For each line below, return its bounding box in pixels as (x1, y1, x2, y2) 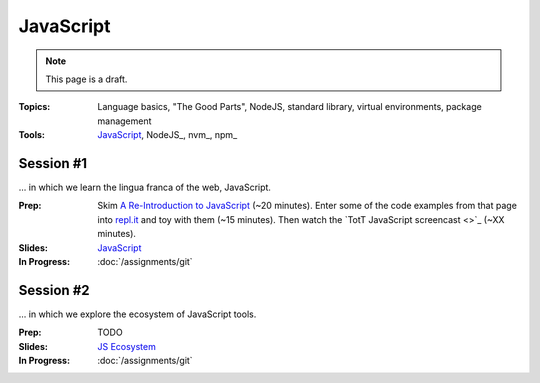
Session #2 (18, 281, 90, 299)
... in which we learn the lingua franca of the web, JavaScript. (18, 181, 272, 194)
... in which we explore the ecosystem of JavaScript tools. (18, 308, 257, 320)
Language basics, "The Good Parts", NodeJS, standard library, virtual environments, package (97, 101, 482, 113)
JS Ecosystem (97, 340, 157, 352)
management (97, 115, 152, 127)
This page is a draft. (45, 73, 128, 85)
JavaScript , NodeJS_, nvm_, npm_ (97, 129, 238, 141)
